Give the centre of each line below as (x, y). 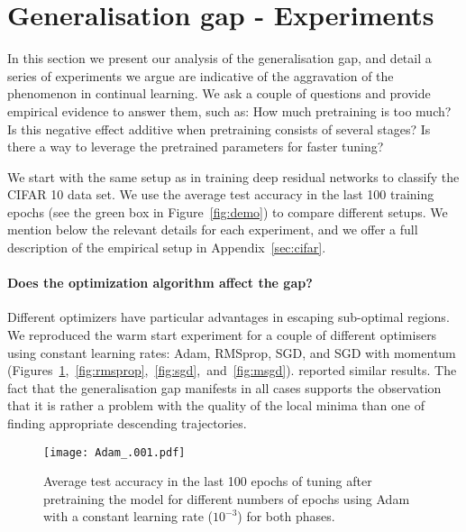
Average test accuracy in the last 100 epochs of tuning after (208, 481)
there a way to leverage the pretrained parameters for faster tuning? (196, 147)
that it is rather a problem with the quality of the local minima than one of (216, 405)
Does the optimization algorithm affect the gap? (160, 283)
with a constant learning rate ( (128, 516)
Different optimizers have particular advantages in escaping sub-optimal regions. (228, 317)
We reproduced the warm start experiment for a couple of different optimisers (222, 335)
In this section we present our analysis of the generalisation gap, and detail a (219, 58)
